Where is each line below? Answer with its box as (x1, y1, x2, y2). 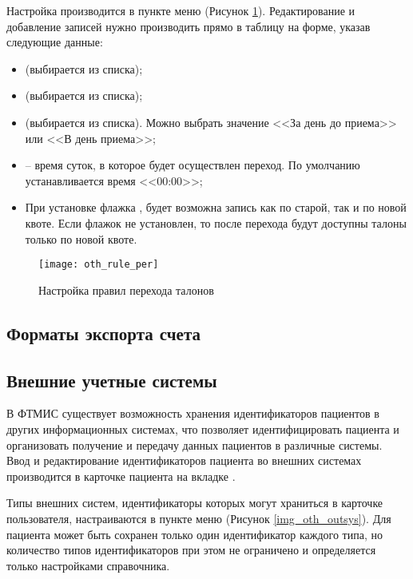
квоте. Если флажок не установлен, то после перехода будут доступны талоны (25, 214, 407, 231)
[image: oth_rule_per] (38, 259, 159, 271)
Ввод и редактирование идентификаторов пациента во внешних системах (6, 452, 362, 469)
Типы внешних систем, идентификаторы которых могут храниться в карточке (6, 494, 383, 511)
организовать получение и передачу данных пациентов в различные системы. (6, 436, 383, 453)
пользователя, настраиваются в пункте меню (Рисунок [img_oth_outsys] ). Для (6, 510, 391, 526)
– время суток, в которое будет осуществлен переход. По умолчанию (25, 157, 360, 173)
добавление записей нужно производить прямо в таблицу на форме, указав (6, 18, 371, 34)
